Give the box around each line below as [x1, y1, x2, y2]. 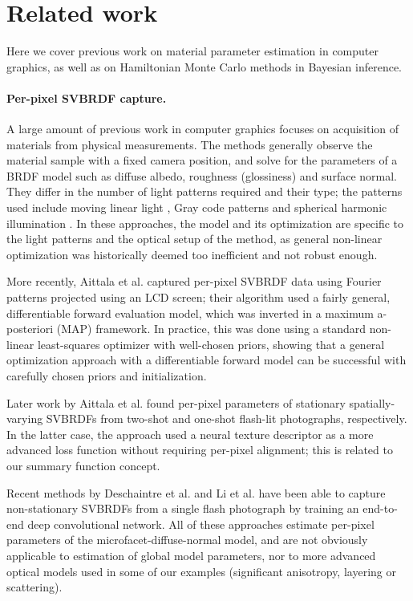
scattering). [6, 579, 63, 595]
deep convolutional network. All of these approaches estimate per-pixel [27, 515, 375, 532]
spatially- [349, 394, 395, 411]
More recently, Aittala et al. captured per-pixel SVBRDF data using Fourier [6, 273, 382, 290]
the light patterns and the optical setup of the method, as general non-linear [6, 230, 383, 247]
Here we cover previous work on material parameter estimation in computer [6, 43, 379, 59]
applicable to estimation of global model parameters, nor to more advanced [6, 546, 376, 563]
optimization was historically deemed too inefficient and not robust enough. [6, 246, 378, 262]
